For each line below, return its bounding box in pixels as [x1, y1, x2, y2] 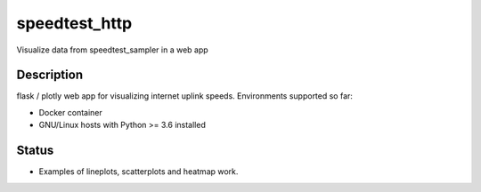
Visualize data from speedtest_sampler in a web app [16, 44, 208, 55]
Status [16, 143, 54, 158]
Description [16, 68, 84, 83]
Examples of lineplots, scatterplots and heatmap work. [38, 166, 239, 177]
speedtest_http [16, 13, 133, 33]
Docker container [38, 107, 102, 117]
